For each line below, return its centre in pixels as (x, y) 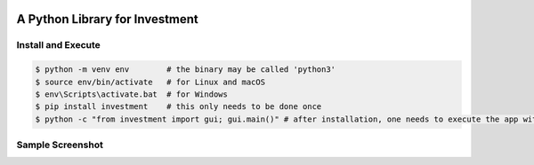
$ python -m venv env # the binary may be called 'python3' (186, 70)
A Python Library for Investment (108, 19)
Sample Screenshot (60, 145)
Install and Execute (59, 45)
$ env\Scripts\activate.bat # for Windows (132, 94)
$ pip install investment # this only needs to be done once (178, 107)
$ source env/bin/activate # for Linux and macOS (150, 82)
